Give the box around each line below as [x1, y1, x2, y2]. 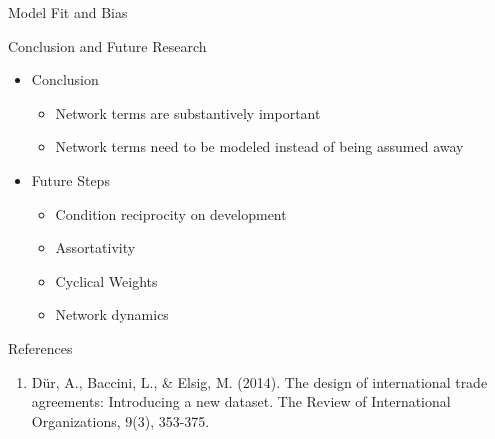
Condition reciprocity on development [55, 203, 287, 224]
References [8, 337, 73, 358]
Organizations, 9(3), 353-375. [31, 410, 210, 431]
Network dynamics [55, 304, 169, 325]
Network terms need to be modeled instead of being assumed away [55, 136, 464, 157]
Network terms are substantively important [55, 102, 321, 123]
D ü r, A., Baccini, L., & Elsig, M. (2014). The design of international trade [31, 371, 488, 392]
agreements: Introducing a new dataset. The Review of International [31, 391, 451, 412]
